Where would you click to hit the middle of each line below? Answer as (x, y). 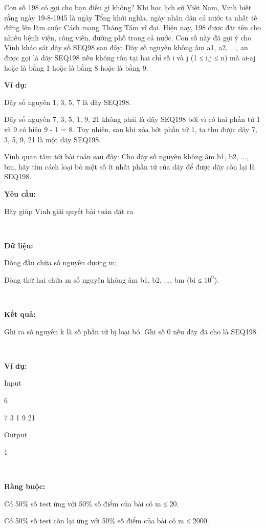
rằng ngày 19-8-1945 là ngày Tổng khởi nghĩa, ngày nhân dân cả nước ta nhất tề (131, 17)
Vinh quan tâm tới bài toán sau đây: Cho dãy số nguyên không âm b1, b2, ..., (127, 156)
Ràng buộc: (25, 486)
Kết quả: (20, 314)
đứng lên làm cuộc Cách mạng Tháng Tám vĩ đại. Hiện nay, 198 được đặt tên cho (133, 27)
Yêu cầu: (20, 193)
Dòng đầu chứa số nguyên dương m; (61, 262)
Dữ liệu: (19, 245)
